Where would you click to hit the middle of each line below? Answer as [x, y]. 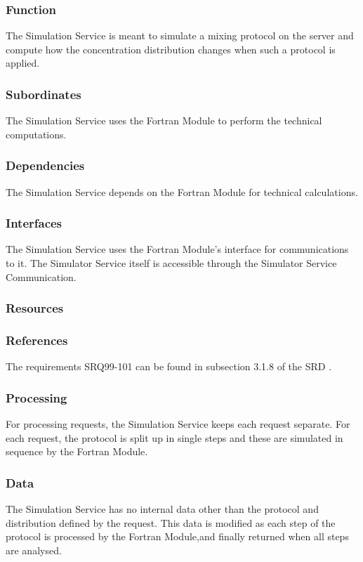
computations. [36, 134]
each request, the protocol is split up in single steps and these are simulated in [174, 437]
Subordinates [44, 94]
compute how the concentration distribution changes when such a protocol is [171, 49]
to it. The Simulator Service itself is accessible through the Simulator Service [171, 263]
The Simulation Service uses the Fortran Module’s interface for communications [177, 249]
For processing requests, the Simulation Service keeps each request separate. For [178, 424]
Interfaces [34, 223]
